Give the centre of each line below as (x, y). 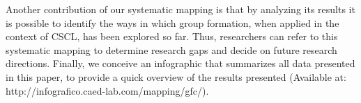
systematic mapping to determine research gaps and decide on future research (171, 49)
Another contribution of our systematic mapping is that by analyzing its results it (180, 9)
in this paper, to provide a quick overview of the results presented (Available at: (176, 76)
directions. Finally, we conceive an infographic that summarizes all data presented (180, 63)
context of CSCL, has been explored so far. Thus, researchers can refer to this (172, 36)
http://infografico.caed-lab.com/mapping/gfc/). (107, 90)
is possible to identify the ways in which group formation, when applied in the (172, 22)
